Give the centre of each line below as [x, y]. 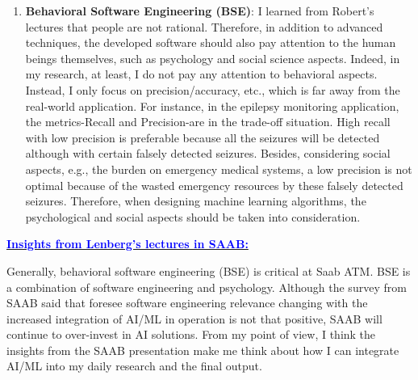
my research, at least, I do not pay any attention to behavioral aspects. [201, 74]
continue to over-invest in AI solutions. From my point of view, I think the [191, 334]
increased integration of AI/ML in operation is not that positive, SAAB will [194, 318]
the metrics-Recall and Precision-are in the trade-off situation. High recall [208, 122]
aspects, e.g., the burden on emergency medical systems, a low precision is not [219, 169]
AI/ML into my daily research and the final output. [134, 366]
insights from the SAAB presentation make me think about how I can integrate [203, 350]
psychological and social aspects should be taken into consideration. [193, 216]
